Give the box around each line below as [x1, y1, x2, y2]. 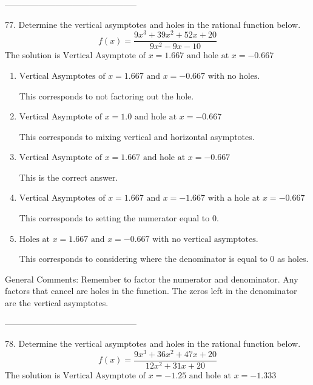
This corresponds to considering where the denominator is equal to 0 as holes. [19, 252, 309, 265]
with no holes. [207, 72, 260, 81]
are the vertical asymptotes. [5, 296, 109, 309]
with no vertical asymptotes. [152, 235, 258, 244]
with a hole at [207, 194, 260, 203]
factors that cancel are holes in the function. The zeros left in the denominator [5, 284, 297, 297]
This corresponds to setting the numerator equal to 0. [19, 212, 219, 224]
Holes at [19, 235, 50, 244]
